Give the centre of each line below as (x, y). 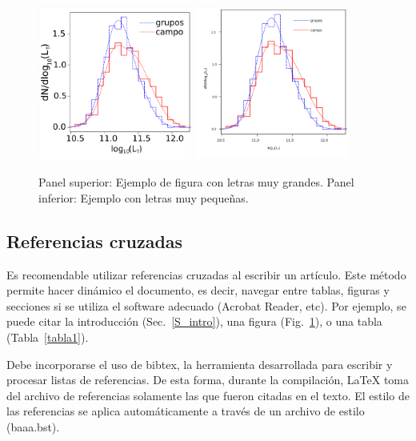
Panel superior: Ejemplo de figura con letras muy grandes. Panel (196, 182)
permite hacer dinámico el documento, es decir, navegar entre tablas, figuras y (198, 290)
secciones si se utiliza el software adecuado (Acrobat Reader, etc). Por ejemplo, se (206, 305)
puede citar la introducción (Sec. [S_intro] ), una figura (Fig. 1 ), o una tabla (194, 321)
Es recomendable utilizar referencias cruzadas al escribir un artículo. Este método (206, 274)
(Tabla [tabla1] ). (48, 337)
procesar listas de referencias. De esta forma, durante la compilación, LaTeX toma (208, 380)
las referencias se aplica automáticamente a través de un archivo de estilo (186, 411)
